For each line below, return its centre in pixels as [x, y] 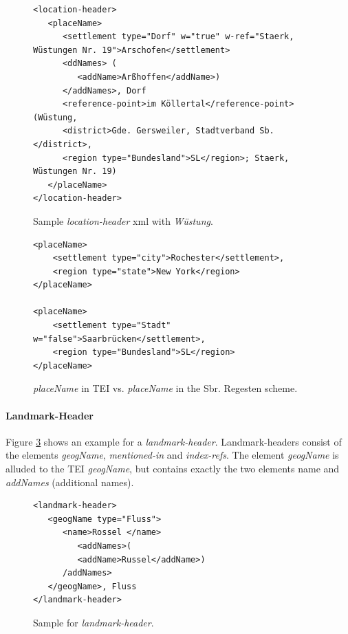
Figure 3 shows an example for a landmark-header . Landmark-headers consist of [174, 441]
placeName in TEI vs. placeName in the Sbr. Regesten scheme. [165, 388]
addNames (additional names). [70, 482]
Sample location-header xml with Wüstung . [123, 220]
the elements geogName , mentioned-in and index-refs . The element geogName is [172, 455]
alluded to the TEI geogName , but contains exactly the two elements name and [173, 469]
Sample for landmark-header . [94, 622]
